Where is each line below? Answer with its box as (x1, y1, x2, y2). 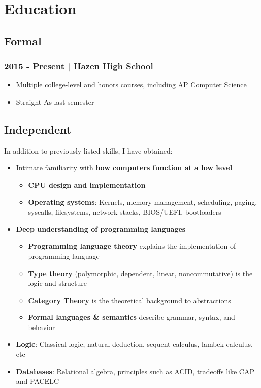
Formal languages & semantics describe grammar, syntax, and (28, 312, 235, 322)
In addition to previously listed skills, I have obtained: (4, 145, 173, 156)
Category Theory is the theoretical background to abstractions (28, 294, 231, 305)
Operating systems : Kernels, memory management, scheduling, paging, (28, 196, 257, 207)
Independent (4, 121, 72, 137)
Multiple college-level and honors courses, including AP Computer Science (16, 79, 247, 90)
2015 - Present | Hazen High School (4, 59, 153, 72)
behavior (28, 321, 55, 332)
